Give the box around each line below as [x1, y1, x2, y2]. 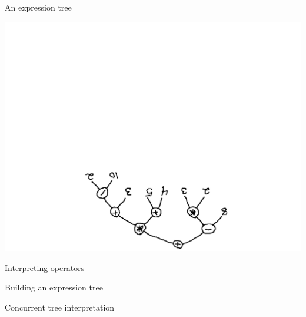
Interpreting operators [5, 261, 85, 273]
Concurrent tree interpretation [5, 301, 115, 313]
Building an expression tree [5, 281, 103, 293]
